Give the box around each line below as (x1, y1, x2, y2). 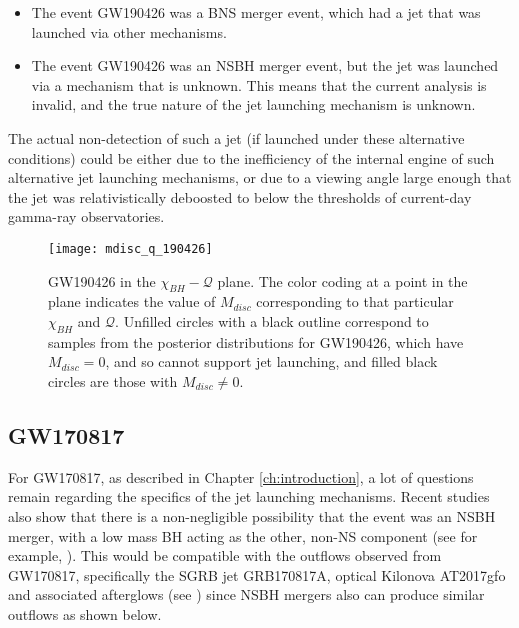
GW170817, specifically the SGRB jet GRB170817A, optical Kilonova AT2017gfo (8, 564, 506, 585)
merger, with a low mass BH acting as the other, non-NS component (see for (8, 525, 478, 546)
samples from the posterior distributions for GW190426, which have (48, 331, 464, 352)
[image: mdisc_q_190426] (48, 241, 213, 256)
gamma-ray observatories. (8, 206, 165, 227)
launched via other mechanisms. (31, 21, 227, 42)
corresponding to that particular (256, 291, 454, 312)
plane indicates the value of (48, 291, 216, 312)
